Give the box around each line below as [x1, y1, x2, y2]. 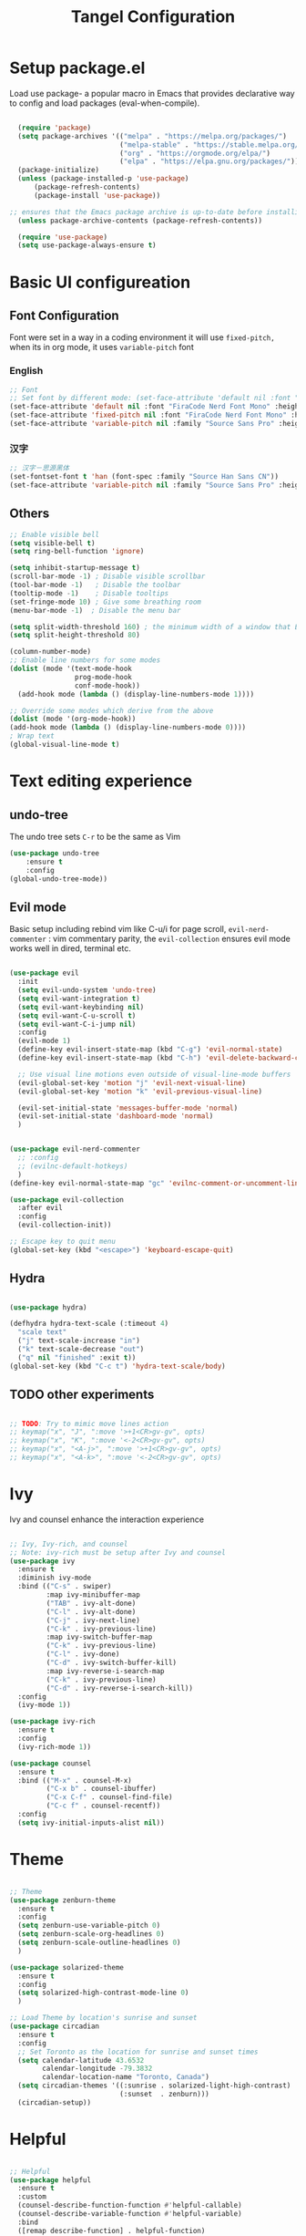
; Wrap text [9, 731, 55, 740]
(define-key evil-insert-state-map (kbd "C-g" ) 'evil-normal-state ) [17, 1045, 283, 1054]
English [9, 365, 44, 378]
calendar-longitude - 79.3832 [42, 2064, 153, 2074]
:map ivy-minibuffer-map [46, 1590, 141, 1599]
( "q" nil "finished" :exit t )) [17, 1352, 137, 1362]
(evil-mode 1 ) [17, 1037, 71, 1046]
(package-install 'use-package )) [33, 191, 161, 200]
